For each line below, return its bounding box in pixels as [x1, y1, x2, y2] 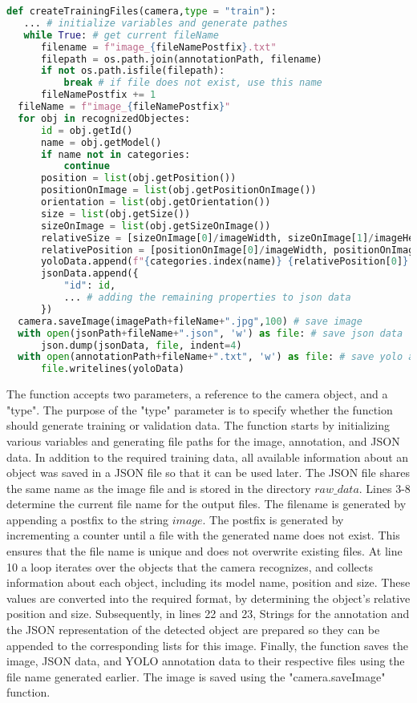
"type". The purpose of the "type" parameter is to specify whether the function [6, 401, 393, 418]
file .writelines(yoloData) [40, 363, 184, 375]
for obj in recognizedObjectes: [18, 112, 191, 124]
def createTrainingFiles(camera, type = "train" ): [6, 6, 277, 17]
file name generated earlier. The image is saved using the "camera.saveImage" [6, 668, 386, 685]
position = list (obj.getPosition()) [40, 172, 237, 184]
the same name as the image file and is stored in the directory [6, 479, 311, 496]
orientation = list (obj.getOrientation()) [40, 196, 271, 208]
